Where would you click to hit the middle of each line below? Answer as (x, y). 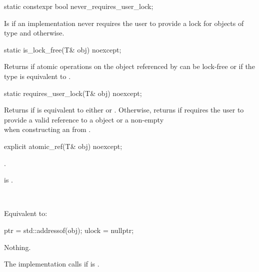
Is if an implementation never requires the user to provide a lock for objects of (124, 23)
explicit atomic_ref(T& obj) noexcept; (63, 146)
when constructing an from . (47, 129)
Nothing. (17, 247)
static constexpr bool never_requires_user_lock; (79, 6)
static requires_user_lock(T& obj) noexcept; (73, 93)
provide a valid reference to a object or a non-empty (84, 119)
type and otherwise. (34, 33)
